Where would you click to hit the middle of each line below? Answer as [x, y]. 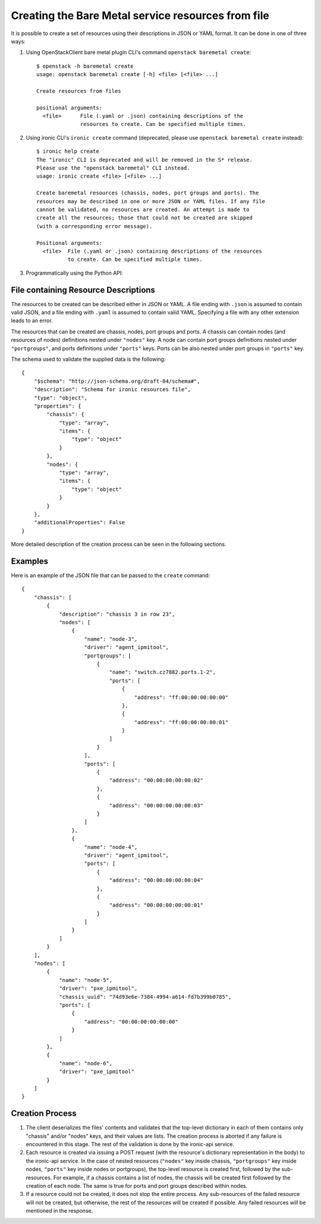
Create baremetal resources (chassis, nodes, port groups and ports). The [148, 193]
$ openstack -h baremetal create [85, 66]
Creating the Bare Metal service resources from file [140, 15]
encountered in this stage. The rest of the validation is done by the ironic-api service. [130, 1144]
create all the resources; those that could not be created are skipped [144, 218]
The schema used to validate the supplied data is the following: [88, 359]
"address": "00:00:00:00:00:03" [156, 805]
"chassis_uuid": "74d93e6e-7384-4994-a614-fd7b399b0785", [145, 997]
